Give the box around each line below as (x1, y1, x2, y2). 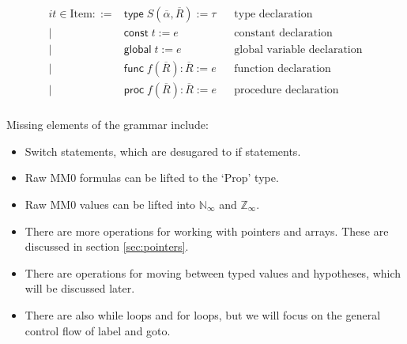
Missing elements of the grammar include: (6, 116, 209, 133)
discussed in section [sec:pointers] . (24, 238, 189, 255)
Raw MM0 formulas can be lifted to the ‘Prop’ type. (24, 169, 279, 186)
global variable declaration (234, 44, 363, 56)
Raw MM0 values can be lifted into (24, 195, 196, 212)
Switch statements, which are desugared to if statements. (24, 142, 301, 159)
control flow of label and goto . (24, 322, 171, 338)
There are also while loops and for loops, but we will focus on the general (24, 306, 381, 323)
